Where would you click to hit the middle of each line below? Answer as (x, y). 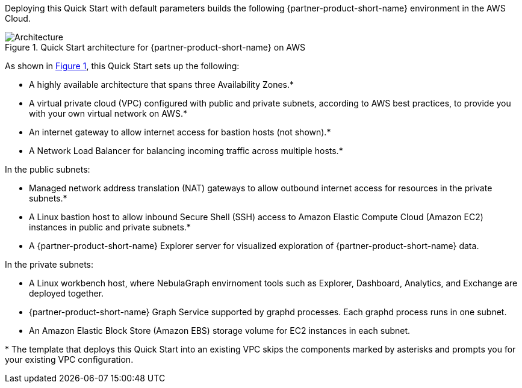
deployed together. (67, 293)
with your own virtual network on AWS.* (108, 113)
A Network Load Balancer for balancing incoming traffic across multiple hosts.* (186, 151)
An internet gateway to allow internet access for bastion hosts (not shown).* (180, 132)
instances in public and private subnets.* (110, 227)
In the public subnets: (48, 169)
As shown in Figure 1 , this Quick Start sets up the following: (122, 66)
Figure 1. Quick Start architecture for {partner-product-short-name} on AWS (155, 47)
